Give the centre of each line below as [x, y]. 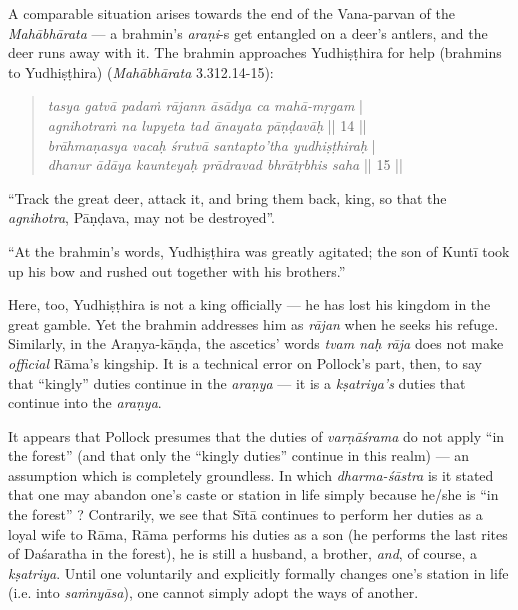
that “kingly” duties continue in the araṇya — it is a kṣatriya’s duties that [237, 382]
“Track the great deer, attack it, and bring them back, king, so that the [227, 197]
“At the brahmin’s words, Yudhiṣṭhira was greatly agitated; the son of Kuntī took [259, 250]
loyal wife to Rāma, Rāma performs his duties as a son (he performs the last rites [258, 533]
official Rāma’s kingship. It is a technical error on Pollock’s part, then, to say [245, 362]
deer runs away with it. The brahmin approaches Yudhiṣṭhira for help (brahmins [255, 52]
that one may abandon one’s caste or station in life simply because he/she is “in [253, 494]
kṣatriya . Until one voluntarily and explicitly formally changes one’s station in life [258, 572]
